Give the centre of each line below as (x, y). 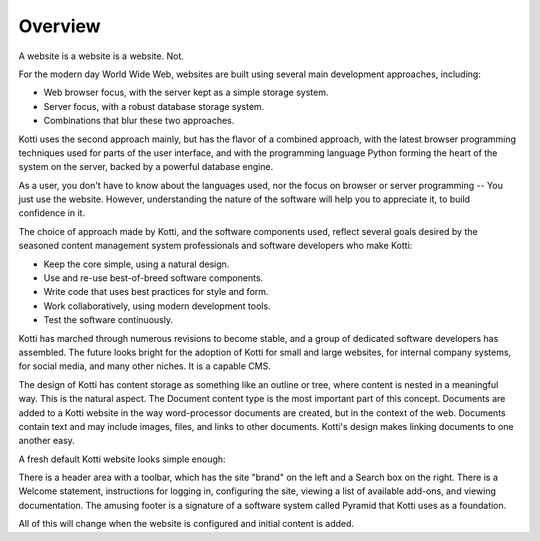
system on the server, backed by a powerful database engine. (146, 167)
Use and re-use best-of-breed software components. (153, 278)
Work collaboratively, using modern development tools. (157, 306)
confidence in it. (51, 213)
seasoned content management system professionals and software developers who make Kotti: (215, 246)
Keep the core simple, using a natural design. (136, 264)
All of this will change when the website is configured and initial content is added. (186, 524)
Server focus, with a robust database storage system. (154, 106)
